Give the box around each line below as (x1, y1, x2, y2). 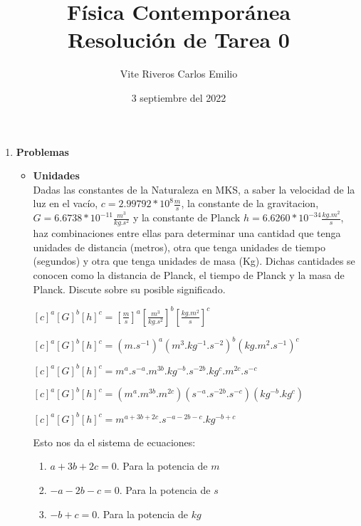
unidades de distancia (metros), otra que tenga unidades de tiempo (33, 239, 325, 254)
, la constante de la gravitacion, (181, 196, 319, 211)
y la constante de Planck (132, 210, 241, 225)
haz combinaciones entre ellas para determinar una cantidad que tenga (33, 226, 341, 241)
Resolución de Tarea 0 (68, 25, 290, 54)
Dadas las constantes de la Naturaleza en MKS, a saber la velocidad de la (33, 182, 355, 196)
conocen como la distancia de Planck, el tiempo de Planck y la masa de (33, 268, 345, 283)
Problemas (16, 144, 69, 159)
